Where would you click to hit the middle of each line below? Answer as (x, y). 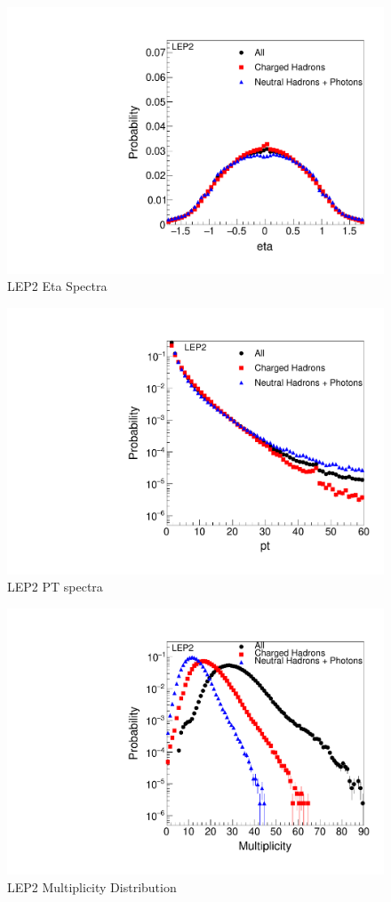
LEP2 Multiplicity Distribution (92, 886)
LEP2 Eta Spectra (57, 286)
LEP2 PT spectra (55, 587)
